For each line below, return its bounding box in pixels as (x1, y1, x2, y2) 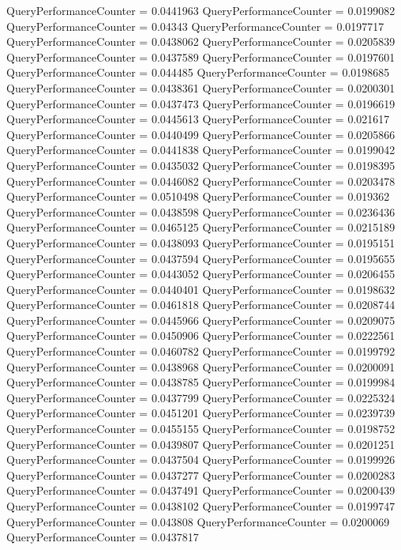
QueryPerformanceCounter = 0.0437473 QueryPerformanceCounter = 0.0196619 (6, 95, 395, 111)
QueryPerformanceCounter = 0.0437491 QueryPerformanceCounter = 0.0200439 (6, 482, 395, 499)
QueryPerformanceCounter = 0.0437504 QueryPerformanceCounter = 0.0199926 (6, 451, 395, 468)
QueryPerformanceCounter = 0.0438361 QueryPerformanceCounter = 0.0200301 (6, 79, 395, 96)
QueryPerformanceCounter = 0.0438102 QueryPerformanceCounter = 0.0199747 (6, 498, 395, 514)
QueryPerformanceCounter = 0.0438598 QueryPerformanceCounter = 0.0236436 (6, 203, 395, 220)
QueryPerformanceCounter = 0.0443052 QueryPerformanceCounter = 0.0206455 (6, 266, 395, 282)
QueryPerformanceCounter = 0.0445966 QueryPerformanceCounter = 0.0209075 (6, 311, 395, 328)
